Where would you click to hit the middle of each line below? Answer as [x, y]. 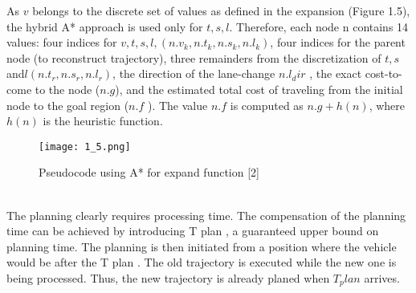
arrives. [382, 277]
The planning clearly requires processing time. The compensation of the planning [206, 215]
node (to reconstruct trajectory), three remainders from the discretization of [194, 57]
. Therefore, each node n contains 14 [319, 26]
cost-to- [383, 73]
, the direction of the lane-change [194, 73]
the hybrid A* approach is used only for [105, 26]
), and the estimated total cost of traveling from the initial [259, 89]
